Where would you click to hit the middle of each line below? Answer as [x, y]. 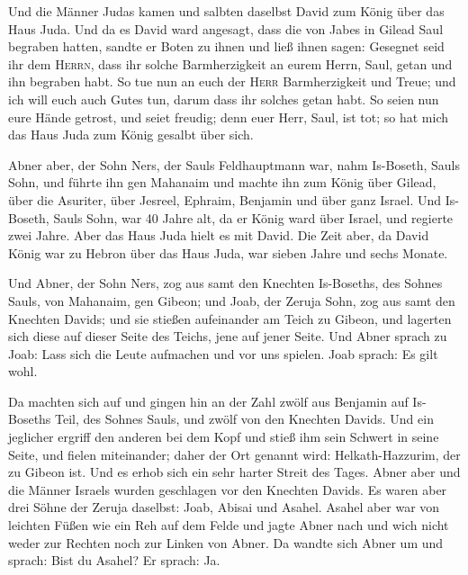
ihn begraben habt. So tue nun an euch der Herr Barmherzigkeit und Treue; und [232, 81]
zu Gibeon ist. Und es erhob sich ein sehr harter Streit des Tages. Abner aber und [234, 472]
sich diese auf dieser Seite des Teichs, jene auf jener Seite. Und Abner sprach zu [228, 336]
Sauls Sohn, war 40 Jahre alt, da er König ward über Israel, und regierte [253, 217]
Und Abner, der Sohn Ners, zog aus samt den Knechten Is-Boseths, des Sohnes [225, 283]
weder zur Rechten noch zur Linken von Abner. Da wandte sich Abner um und [226, 542]
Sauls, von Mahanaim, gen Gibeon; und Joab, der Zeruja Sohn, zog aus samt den [232, 300]
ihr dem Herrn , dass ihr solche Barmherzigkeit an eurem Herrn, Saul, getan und [230, 63]
